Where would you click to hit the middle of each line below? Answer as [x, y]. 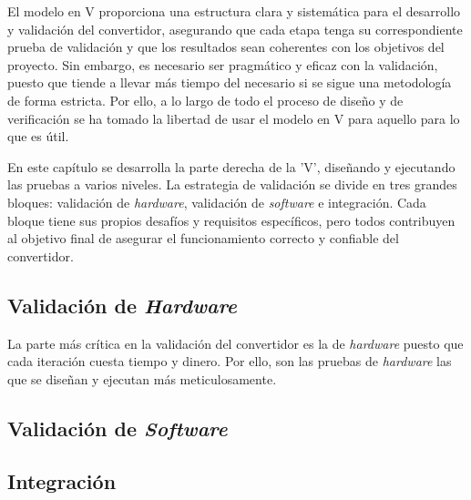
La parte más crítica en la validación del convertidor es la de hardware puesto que [235, 343]
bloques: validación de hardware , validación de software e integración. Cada [217, 202]
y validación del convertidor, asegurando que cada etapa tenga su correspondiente [235, 29]
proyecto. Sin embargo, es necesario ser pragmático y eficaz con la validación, [223, 64]
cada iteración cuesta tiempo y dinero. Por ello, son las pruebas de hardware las [230, 361]
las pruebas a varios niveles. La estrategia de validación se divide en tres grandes [232, 184]
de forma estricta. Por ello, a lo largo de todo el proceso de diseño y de [205, 100]
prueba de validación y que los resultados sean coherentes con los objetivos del [226, 47]
